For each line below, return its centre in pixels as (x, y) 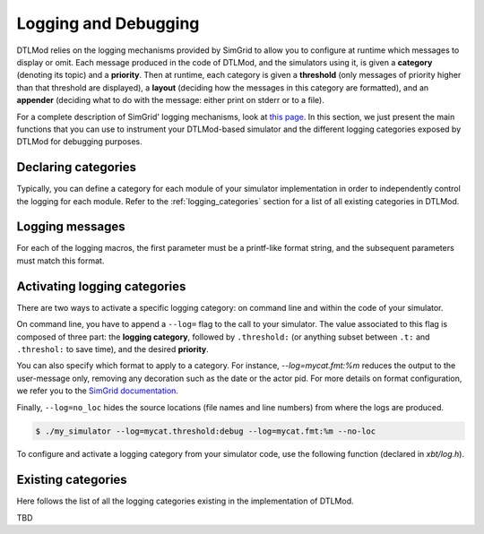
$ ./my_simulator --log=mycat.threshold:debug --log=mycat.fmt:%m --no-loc (206, 431)
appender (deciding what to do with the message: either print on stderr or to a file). (170, 100)
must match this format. (60, 261)
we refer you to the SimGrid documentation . (98, 391)
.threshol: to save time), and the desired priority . (113, 349)
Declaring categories (77, 167)
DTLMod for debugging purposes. (79, 142)
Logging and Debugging (108, 23)
